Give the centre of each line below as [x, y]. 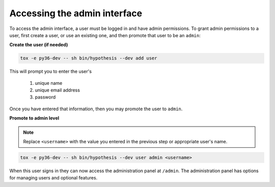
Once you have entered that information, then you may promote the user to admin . [96, 109]
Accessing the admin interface [76, 13]
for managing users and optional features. [53, 178]
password [45, 97]
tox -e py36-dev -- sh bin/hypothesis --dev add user [89, 58]
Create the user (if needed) [39, 45]
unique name [49, 83]
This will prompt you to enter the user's [50, 72]
